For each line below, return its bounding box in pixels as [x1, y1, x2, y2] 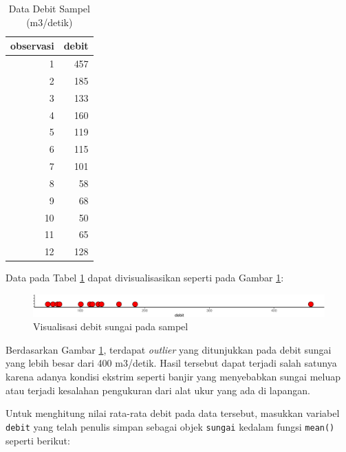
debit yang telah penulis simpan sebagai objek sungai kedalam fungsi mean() [6, 419, 335, 433]
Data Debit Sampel [8, 1, 90, 15]
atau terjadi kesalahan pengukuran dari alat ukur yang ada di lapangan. [6, 383, 310, 397]
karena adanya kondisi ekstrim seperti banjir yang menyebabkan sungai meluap [6, 369, 341, 384]
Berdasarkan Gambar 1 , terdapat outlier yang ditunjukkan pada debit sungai [6, 342, 332, 356]
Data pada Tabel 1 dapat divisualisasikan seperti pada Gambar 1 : [6, 270, 284, 285]
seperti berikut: [6, 433, 70, 447]
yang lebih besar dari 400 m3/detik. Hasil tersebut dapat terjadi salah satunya [6, 356, 337, 370]
